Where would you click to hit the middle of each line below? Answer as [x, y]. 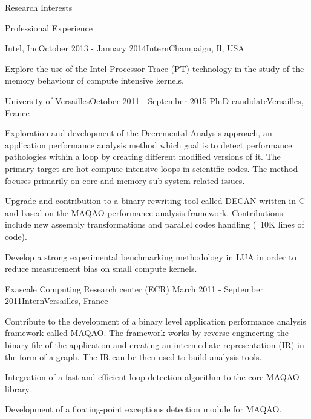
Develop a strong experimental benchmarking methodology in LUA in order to [151, 256]
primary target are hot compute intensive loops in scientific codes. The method [152, 168]
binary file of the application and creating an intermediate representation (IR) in [155, 345]
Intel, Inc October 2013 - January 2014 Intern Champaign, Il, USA [125, 48]
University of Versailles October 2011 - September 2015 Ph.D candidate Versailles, [154, 100]
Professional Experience [49, 28]
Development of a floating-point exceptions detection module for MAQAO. [143, 409]
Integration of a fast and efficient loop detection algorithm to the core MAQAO [152, 377]
